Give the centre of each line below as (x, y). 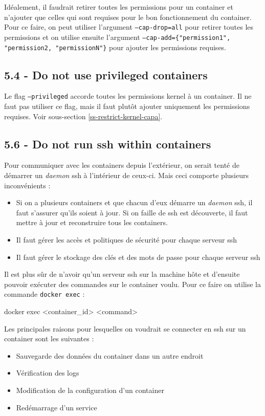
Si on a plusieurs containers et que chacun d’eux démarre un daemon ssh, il (134, 202)
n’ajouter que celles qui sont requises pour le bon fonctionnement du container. (128, 17)
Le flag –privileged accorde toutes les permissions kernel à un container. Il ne (128, 96)
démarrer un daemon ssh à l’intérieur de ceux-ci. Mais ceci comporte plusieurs (126, 175)
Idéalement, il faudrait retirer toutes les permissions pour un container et (119, 7)
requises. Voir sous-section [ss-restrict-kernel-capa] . (83, 116)
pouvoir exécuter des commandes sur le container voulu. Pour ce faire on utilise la (132, 284)
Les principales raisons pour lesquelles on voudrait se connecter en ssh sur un (125, 328)
